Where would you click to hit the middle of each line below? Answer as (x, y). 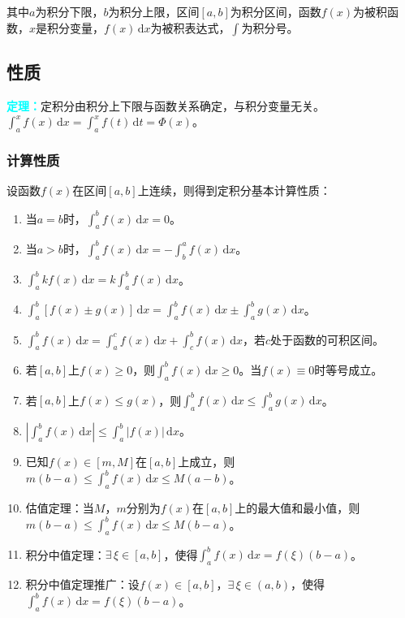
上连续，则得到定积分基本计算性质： (234, 190)
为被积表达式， (190, 27)
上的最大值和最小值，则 (297, 507)
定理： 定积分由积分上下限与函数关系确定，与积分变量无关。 (166, 105)
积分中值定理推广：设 (82, 584)
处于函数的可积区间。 (327, 339)
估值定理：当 (60, 507)
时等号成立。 (349, 369)
